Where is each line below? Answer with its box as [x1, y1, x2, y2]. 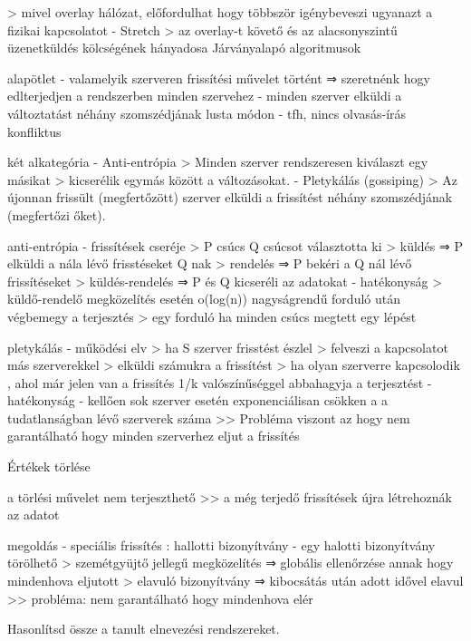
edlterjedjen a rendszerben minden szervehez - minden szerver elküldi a [7, 86, 402, 105]
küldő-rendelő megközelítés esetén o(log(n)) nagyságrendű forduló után [7, 289, 400, 308]
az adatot [7, 505, 60, 524]
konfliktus [7, 121, 62, 141]
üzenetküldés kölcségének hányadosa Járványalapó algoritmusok [7, 38, 361, 57]
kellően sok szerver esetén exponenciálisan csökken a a [87, 391, 389, 410]
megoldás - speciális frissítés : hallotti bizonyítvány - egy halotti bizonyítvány [7, 535, 436, 554]
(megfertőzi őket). [7, 205, 106, 224]
